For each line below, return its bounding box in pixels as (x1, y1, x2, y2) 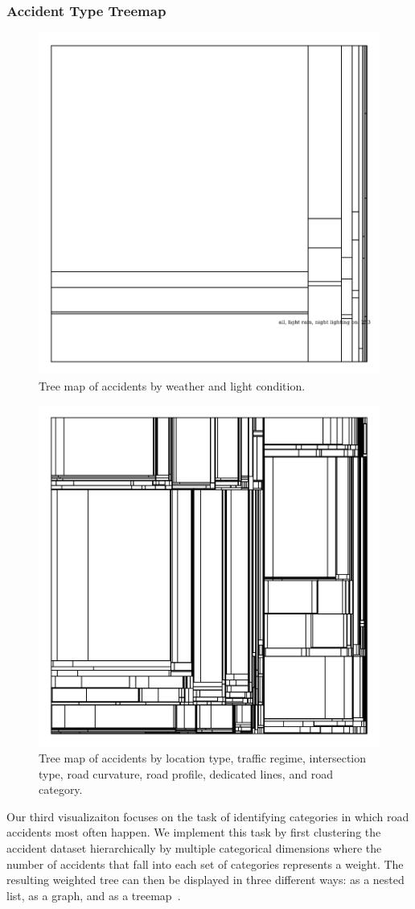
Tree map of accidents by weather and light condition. (39, 377, 306, 394)
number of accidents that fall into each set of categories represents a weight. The (6, 855, 404, 872)
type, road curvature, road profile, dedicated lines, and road (39, 765, 333, 782)
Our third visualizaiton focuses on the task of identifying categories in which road (6, 808, 409, 824)
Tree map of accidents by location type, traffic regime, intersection (39, 750, 367, 766)
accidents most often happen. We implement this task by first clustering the (6, 824, 381, 841)
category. (39, 781, 83, 798)
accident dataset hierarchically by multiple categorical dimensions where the (6, 839, 382, 856)
